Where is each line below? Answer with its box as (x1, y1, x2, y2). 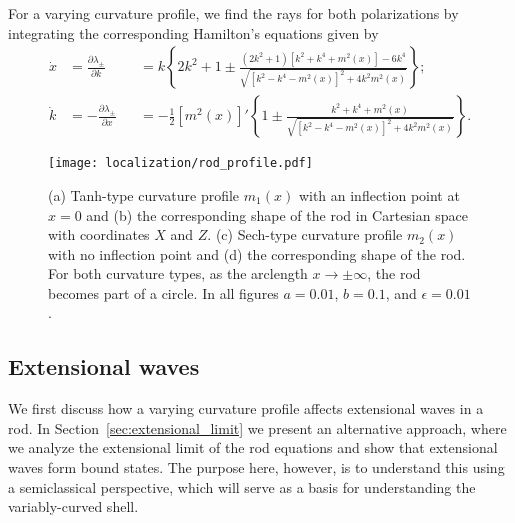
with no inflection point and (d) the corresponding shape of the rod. (48, 243, 466, 264)
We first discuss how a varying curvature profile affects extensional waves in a (8, 398, 484, 419)
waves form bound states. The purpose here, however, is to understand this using (8, 457, 505, 478)
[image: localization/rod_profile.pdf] (48, 156, 313, 171)
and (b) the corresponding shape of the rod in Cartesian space (86, 204, 468, 225)
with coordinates (48, 224, 150, 245)
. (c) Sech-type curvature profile (207, 224, 403, 245)
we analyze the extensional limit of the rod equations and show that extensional (8, 437, 498, 458)
